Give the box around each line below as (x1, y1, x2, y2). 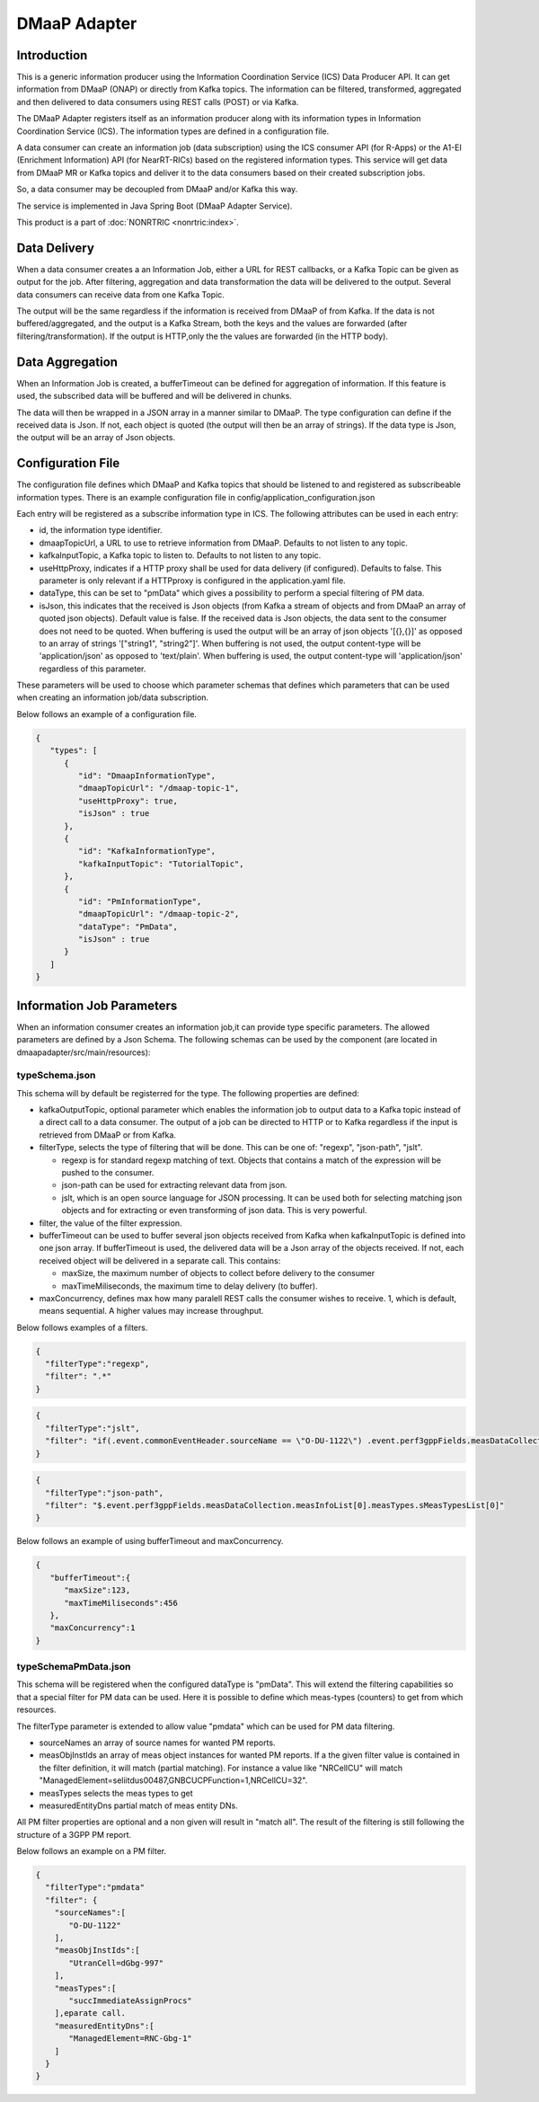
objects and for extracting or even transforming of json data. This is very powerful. (61, 1205, 367, 1216)
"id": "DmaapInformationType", (77, 771, 216, 781)
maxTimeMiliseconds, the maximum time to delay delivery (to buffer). (61, 1281, 318, 1291)
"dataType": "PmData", (77, 921, 179, 932)
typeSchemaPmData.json (16, 1661, 131, 1673)
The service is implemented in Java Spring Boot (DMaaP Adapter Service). (16, 200, 293, 211)
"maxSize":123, (64, 1585, 131, 1595)
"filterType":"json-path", (45, 1487, 164, 1498)
